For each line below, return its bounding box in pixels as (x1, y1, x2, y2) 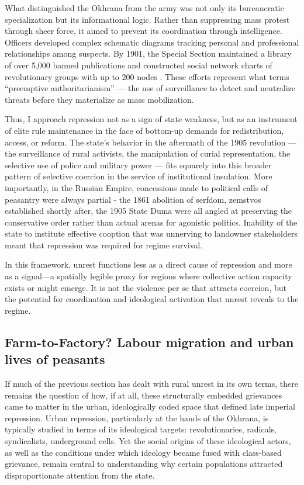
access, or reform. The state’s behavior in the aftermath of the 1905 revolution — (5, 136, 297, 148)
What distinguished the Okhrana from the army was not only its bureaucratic (5, 2, 284, 13)
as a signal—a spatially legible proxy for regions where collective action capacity (5, 270, 292, 282)
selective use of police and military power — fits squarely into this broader (5, 158, 272, 171)
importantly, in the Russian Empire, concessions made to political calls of (5, 181, 268, 193)
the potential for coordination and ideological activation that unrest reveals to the (5, 293, 299, 305)
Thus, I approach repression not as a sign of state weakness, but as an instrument (5, 113, 298, 125)
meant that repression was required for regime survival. (5, 238, 203, 251)
